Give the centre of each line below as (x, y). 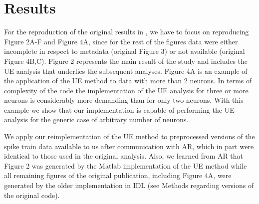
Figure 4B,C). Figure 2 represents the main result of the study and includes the (126, 61)
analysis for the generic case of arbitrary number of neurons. (96, 119)
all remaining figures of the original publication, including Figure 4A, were (118, 175)
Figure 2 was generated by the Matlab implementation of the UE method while (126, 165)
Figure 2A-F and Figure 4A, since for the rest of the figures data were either (121, 41)
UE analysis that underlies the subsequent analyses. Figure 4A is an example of (126, 71)
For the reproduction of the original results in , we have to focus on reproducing (127, 32)
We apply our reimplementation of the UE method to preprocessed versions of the (129, 136)
